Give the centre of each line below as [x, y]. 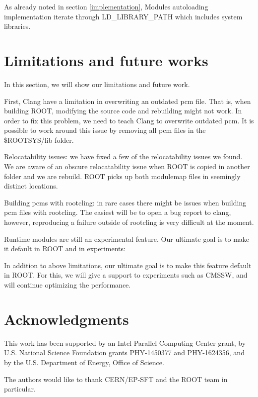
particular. [20, 389]
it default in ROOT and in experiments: [65, 248]
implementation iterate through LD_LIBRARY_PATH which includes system [123, 16]
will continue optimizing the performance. [67, 285]
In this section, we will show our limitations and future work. [97, 84]
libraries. [17, 26]
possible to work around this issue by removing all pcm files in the [105, 130]
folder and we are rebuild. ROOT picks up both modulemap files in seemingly [122, 176]
